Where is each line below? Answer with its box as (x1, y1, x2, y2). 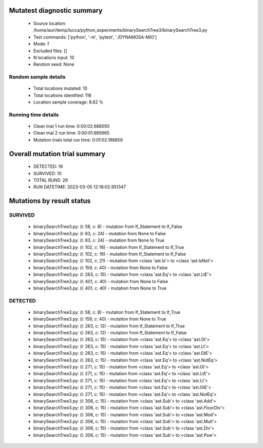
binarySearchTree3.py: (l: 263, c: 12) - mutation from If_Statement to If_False (33, 330, 187, 336)
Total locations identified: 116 (33, 92, 92, 98)
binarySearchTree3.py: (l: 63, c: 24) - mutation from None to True (33, 237, 165, 244)
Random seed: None (33, 61, 75, 67)
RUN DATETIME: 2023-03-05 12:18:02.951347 (33, 184, 126, 190)
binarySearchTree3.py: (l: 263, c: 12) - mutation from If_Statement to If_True (33, 323, 185, 329)
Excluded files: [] (33, 48, 68, 54)
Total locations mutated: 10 (33, 85, 88, 91)
